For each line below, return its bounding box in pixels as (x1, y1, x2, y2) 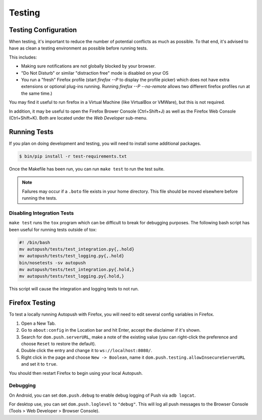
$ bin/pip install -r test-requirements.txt (19, 153, 127, 159)
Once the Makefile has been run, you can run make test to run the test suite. (9, 166, 165, 172)
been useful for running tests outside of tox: (9, 226, 97, 233)
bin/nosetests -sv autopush (19, 260, 86, 266)
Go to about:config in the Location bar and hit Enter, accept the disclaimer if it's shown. (21, 327, 201, 333)
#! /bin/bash (19, 239, 50, 245)
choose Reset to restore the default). (21, 340, 97, 347)
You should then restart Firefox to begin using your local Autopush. (9, 370, 143, 376)
